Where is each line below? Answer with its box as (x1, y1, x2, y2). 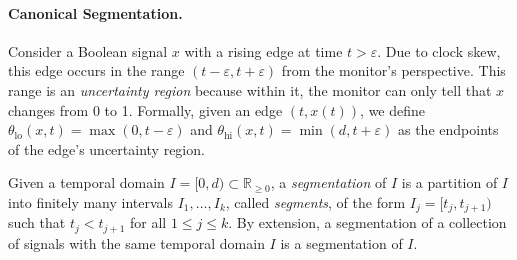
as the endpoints (397, 119, 499, 140)
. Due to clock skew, (377, 40, 501, 61)
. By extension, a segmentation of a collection (228, 212, 507, 233)
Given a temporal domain (8, 172, 165, 193)
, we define (360, 99, 426, 120)
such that (8, 212, 66, 233)
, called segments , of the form (225, 191, 406, 212)
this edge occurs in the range (8, 60, 185, 81)
